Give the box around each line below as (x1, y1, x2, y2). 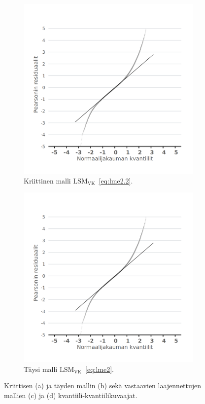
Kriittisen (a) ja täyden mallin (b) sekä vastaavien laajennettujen (4, 380, 202, 391)
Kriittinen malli (24, 175, 71, 185)
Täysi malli (24, 364, 58, 374)
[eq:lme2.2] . (99, 175, 133, 185)
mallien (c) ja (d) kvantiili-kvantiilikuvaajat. (4, 390, 137, 400)
